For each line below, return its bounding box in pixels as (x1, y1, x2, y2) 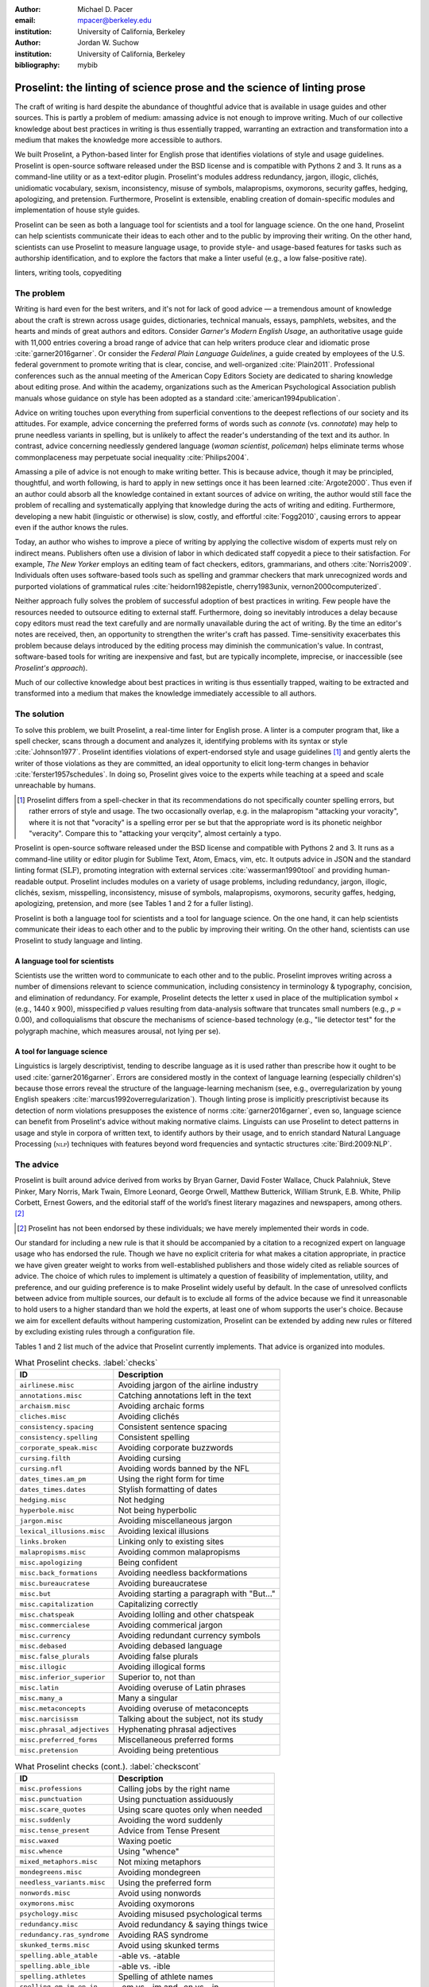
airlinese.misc (19, 1381, 75, 1389)
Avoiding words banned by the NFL (118, 1463, 250, 1474)
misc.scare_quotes (19, 1805, 87, 1814)
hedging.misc (19, 1495, 67, 1504)
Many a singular (118, 1693, 178, 1704)
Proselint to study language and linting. (14, 935, 143, 945)
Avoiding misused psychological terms (118, 1908, 262, 1919)
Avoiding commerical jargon (118, 1620, 223, 1631)
